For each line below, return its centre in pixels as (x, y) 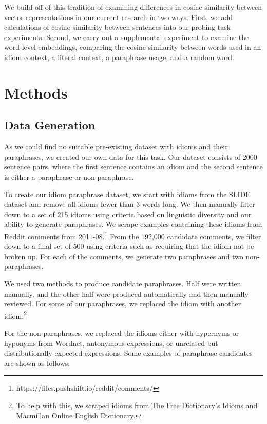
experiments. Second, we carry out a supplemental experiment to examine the (127, 37)
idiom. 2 (15, 315)
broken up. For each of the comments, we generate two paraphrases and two (124, 256)
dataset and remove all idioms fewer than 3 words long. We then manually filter (130, 204)
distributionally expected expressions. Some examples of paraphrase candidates (128, 353)
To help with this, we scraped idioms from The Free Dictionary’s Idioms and (137, 405)
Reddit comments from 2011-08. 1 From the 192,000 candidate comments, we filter (133, 235)
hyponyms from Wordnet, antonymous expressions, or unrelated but (111, 343)
